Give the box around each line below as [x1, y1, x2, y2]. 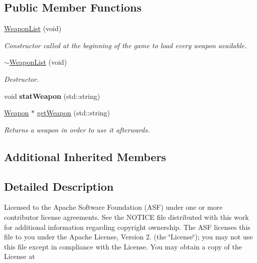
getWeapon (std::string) [37, 107, 110, 118]
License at [4, 251, 35, 261]
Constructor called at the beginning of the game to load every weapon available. [4, 40, 247, 50]
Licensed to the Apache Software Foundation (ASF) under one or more [4, 202, 223, 212]
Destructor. [4, 73, 39, 84]
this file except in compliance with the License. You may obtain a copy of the [4, 241, 242, 251]
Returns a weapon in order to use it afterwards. [4, 124, 150, 135]
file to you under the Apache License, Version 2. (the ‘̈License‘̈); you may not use [4, 231, 253, 242]
